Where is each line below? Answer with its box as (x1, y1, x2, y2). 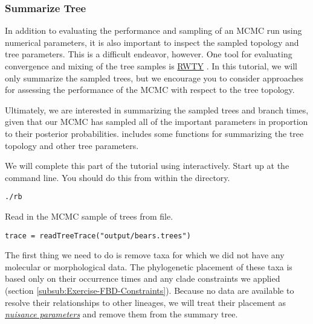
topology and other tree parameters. (5, 139, 139, 151)
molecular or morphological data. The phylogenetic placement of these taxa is (5, 260, 292, 273)
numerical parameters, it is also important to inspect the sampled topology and (5, 36, 299, 48)
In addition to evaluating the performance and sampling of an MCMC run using (5, 24, 302, 37)
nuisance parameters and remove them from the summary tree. (5, 308, 238, 320)
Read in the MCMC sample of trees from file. (5, 210, 173, 222)
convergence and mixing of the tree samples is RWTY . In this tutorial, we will (5, 60, 297, 72)
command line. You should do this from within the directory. (5, 171, 230, 183)
